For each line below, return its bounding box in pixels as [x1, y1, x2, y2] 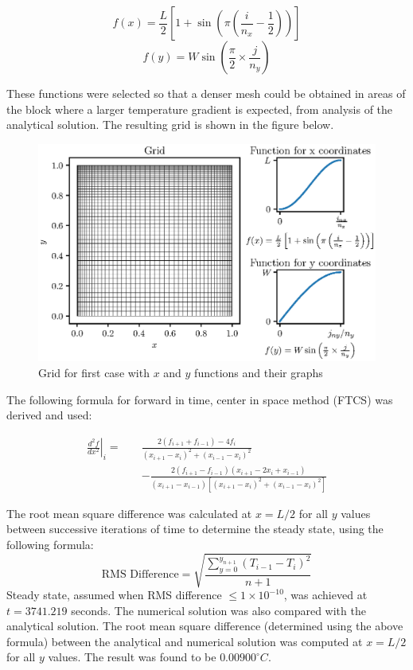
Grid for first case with [38, 364, 150, 381]
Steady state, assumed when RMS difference [6, 586, 222, 603]
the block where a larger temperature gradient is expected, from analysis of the [6, 100, 393, 117]
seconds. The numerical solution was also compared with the [71, 602, 366, 618]
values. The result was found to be [48, 649, 216, 665]
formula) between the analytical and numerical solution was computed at [6, 633, 363, 649]
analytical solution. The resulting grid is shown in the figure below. [6, 116, 334, 133]
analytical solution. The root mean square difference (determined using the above [6, 617, 403, 634]
